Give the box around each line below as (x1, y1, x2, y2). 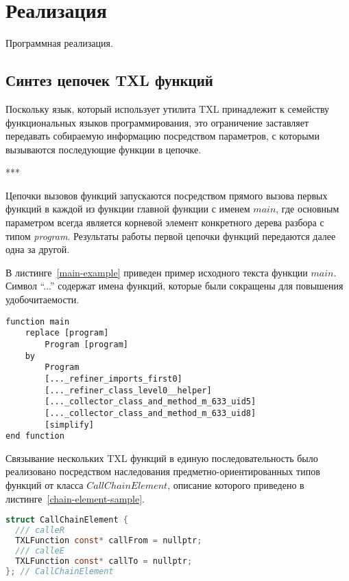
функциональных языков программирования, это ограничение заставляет (5, 115, 309, 129)
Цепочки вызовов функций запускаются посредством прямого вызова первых (5, 188, 328, 202)
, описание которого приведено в (167, 478, 304, 492)
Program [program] (45, 339, 128, 349)
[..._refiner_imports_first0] (45, 373, 182, 384)
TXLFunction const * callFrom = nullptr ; (15, 535, 202, 545)
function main (5, 316, 70, 327)
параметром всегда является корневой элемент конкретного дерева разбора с (5, 215, 324, 230)
